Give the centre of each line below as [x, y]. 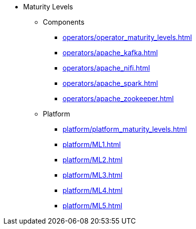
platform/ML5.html [93, 206]
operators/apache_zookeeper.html [118, 98]
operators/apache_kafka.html [110, 53]
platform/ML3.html [93, 175]
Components [64, 22]
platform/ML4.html [93, 190]
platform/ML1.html [92, 144]
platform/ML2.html [93, 160]
